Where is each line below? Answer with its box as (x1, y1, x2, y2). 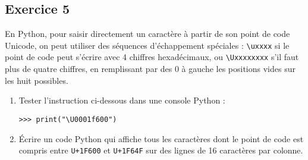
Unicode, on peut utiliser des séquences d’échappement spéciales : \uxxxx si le (5, 39, 290, 51)
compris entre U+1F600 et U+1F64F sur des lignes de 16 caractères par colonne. (18, 144, 303, 156)
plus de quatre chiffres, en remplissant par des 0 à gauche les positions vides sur (5, 62, 296, 75)
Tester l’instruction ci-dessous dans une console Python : (18, 94, 225, 106)
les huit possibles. (5, 74, 68, 86)
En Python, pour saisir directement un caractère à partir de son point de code (5, 27, 290, 40)
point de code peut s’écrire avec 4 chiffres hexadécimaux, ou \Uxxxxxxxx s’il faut (5, 51, 299, 63)
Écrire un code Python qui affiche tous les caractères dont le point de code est (18, 132, 304, 145)
